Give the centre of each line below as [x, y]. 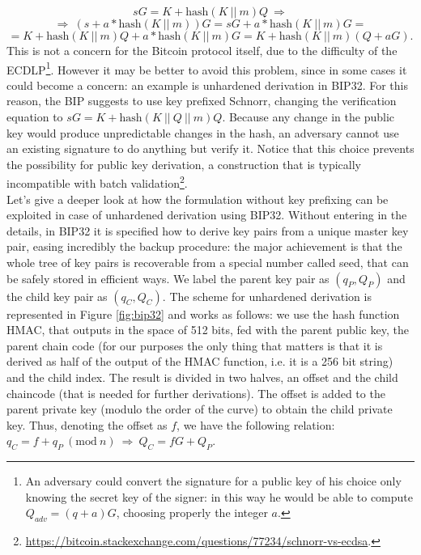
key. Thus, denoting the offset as [87, 424]
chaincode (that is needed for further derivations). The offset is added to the [196, 393]
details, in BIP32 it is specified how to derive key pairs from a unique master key [208, 230]
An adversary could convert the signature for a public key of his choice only [213, 481]
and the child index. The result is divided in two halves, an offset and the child [202, 377]
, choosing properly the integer [192, 513]
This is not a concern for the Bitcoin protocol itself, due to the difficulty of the [202, 50]
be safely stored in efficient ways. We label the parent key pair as [168, 278]
